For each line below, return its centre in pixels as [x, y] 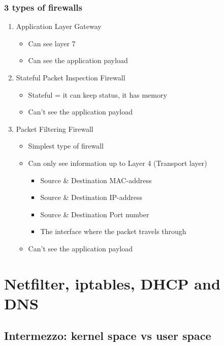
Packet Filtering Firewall [55, 128]
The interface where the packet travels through [113, 231]
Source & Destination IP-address [91, 197]
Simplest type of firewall [66, 146]
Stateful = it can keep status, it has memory [98, 94]
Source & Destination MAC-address [96, 180]
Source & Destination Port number [95, 214]
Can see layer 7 [52, 43]
